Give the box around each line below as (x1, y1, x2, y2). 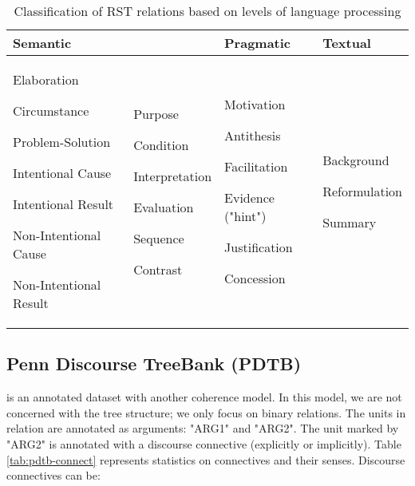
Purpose (133, 104, 179, 123)
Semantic (13, 34, 72, 52)
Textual (322, 34, 371, 52)
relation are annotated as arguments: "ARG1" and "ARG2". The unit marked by (6, 420, 399, 437)
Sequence (133, 228, 184, 247)
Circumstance (13, 101, 89, 120)
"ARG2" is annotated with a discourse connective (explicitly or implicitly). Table (6, 435, 401, 452)
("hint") (224, 207, 267, 225)
